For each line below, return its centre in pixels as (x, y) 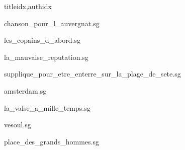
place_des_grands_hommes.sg (52, 141)
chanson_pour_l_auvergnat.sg (52, 23)
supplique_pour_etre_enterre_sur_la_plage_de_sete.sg (92, 74)
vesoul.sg (18, 125)
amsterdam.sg (25, 90)
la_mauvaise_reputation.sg (46, 57)
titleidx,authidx (28, 6)
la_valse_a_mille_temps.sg (47, 107)
